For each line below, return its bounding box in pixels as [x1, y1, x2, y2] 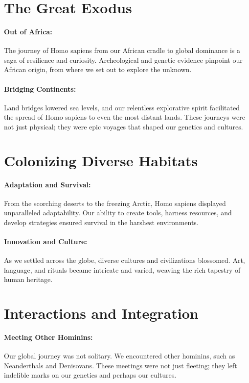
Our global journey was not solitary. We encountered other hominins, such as [4, 351, 235, 361]
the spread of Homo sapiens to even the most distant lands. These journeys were [4, 112, 246, 122]
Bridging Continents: [4, 83, 76, 94]
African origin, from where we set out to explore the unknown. [4, 64, 192, 75]
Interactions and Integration [4, 303, 199, 323]
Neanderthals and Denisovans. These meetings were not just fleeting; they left [4, 360, 237, 370]
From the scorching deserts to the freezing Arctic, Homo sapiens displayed [4, 198, 226, 208]
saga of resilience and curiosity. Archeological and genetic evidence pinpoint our [4, 54, 243, 65]
